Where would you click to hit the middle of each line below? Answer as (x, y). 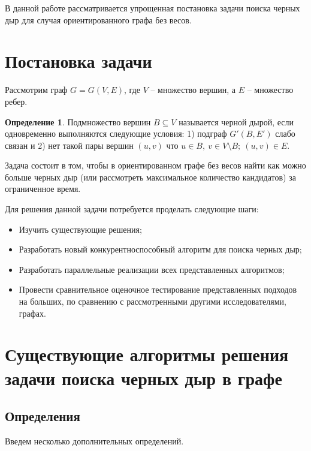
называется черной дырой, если (236, 121)
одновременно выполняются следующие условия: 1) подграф (116, 133)
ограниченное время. (43, 189)
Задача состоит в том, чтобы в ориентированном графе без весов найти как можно (155, 165)
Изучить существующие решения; (80, 229)
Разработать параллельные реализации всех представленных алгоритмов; (152, 269)
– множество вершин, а (193, 90)
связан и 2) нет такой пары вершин (69, 145)
